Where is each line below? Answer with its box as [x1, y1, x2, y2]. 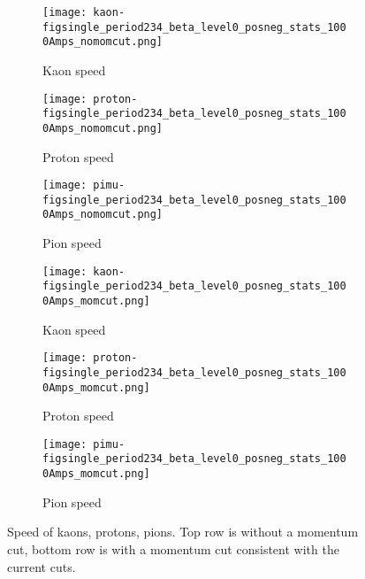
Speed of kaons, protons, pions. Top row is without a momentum [7, 522, 359, 541]
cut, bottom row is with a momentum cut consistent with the [7, 539, 339, 558]
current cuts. [7, 557, 76, 575]
